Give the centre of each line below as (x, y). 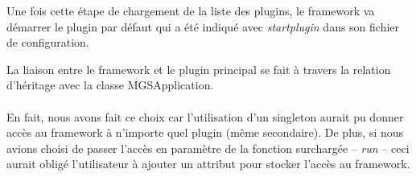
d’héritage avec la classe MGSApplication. (110, 85)
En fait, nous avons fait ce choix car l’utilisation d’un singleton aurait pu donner (205, 116)
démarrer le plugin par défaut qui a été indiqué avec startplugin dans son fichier (203, 26)
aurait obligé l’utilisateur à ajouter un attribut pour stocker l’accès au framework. (208, 164)
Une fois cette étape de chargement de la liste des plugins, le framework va (191, 10)
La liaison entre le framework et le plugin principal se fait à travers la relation (199, 69)
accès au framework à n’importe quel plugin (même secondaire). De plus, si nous (205, 132)
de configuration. (48, 42)
